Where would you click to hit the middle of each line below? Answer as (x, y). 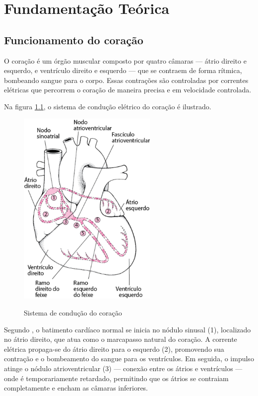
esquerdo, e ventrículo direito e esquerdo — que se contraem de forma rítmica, (123, 70)
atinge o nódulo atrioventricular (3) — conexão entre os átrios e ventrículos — (123, 368)
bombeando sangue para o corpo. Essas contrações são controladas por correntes (126, 80)
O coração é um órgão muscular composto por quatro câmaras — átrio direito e (125, 60)
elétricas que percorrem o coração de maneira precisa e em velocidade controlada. (128, 90)
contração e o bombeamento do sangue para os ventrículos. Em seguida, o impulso (129, 358)
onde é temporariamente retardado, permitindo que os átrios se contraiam (116, 378)
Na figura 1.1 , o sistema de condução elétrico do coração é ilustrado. (108, 106)
